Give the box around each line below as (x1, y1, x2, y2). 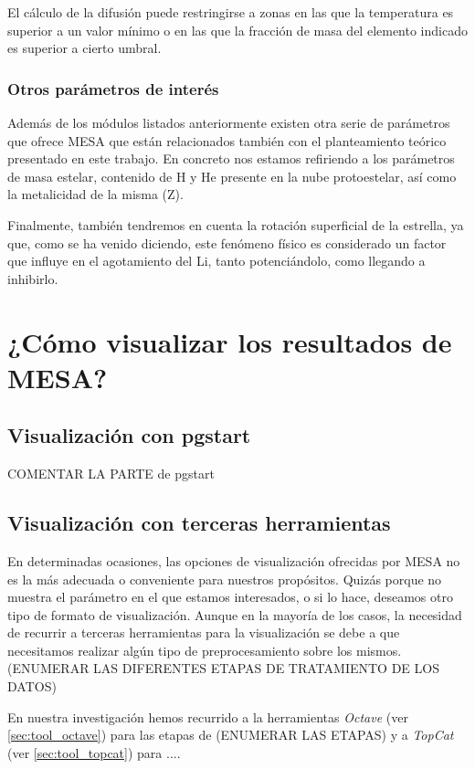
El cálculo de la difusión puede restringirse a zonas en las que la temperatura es (7, 3, 454, 21)
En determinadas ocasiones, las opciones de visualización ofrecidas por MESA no (7, 551, 460, 570)
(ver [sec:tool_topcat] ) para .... (7, 743, 181, 762)
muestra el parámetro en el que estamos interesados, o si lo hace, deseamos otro (7, 587, 453, 606)
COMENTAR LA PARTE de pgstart (7, 464, 215, 483)
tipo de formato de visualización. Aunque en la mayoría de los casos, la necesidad (7, 605, 462, 624)
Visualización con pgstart (7, 421, 251, 449)
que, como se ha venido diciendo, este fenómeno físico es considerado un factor (7, 233, 447, 252)
